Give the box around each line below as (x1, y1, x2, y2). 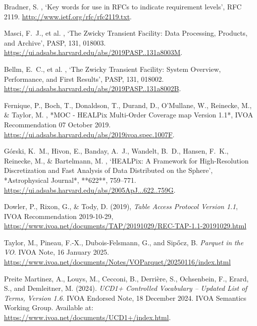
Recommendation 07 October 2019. (4, 119, 111, 129)
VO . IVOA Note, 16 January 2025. (4, 247, 109, 257)
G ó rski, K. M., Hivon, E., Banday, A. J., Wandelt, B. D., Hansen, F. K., (4, 146, 229, 156)
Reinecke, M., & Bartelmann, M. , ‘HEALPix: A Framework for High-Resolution (4, 155, 249, 165)
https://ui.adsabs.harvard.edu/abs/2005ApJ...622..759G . (4, 184, 176, 195)
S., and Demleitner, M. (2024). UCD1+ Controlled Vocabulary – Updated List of (4, 283, 247, 293)
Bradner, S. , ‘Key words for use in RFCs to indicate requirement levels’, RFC (4, 1, 242, 11)
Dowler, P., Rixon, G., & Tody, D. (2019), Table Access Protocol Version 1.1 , (4, 201, 238, 212)
